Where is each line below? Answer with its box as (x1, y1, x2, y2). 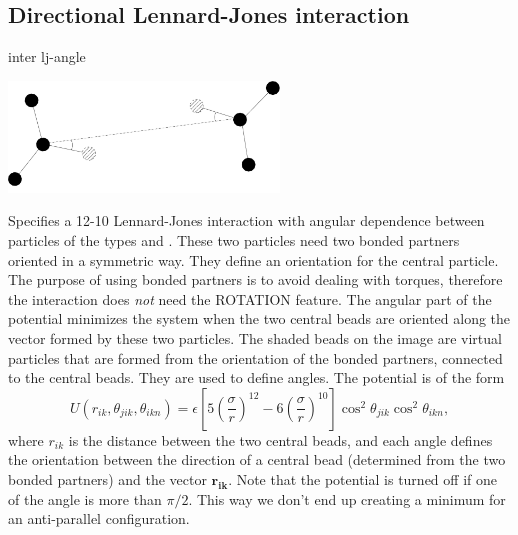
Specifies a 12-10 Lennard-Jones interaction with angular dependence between (8, 210, 485, 231)
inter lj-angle (8, 46, 86, 67)
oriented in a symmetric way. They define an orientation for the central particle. (8, 249, 499, 270)
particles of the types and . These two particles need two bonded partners (8, 229, 460, 250)
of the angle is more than (8, 488, 162, 509)
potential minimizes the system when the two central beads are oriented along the (8, 308, 511, 329)
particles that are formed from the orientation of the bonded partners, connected (8, 347, 503, 368)
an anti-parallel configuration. (8, 508, 190, 529)
